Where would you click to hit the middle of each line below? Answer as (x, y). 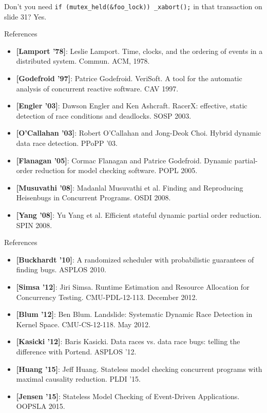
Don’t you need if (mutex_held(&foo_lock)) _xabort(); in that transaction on (133, 6)
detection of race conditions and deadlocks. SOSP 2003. (104, 115)
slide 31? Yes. (25, 16)
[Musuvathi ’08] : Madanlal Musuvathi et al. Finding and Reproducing (130, 187)
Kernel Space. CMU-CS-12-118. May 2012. (83, 324)
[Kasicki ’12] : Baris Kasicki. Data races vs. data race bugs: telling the (128, 341)
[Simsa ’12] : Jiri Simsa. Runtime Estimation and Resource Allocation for (133, 286)
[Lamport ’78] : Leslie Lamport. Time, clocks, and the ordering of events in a (139, 51)
